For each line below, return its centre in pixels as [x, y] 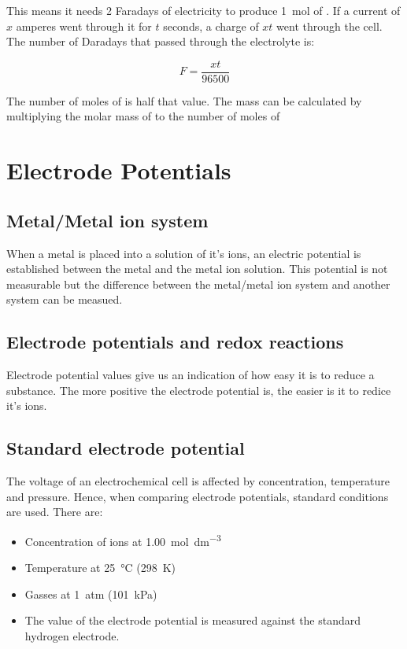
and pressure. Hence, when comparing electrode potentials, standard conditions [198, 496]
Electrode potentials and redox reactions [175, 342]
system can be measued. [65, 299]
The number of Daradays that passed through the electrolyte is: [161, 41]
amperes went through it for [84, 26]
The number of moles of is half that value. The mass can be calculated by [184, 100]
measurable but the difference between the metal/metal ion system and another [198, 284]
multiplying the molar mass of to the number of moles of [143, 116]
